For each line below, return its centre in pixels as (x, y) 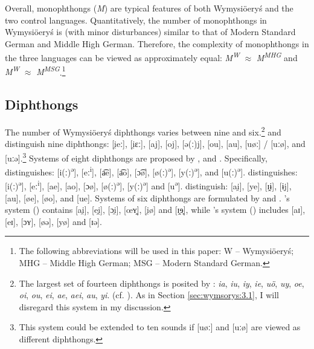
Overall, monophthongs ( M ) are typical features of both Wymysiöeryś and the (149, 8)
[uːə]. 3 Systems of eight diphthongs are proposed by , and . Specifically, (136, 157)
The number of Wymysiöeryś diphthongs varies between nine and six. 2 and (143, 131)
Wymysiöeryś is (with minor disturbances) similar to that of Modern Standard (150, 32)
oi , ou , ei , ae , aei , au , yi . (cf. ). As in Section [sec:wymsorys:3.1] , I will (149, 295)
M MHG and (277, 57)
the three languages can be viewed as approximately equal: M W (122, 57)
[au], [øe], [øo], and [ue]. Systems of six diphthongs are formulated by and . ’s (147, 197)
